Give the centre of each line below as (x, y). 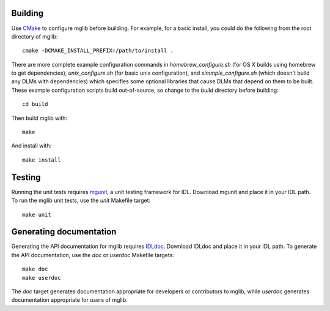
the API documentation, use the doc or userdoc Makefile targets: (93, 255)
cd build (35, 104)
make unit (37, 215)
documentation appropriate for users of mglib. (69, 300)
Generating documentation (64, 232)
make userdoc (42, 278)
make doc (35, 269)
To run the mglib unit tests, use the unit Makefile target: (81, 200)
